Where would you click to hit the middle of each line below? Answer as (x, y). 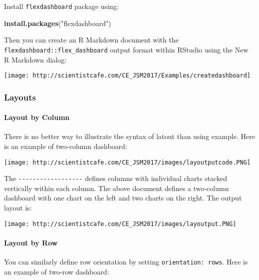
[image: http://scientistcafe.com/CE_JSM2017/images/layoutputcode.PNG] (127, 162)
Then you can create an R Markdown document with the (91, 40)
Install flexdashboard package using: (61, 6)
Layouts (20, 97)
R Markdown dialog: (35, 59)
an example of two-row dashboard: (57, 271)
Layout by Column (37, 117)
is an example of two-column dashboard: (66, 146)
